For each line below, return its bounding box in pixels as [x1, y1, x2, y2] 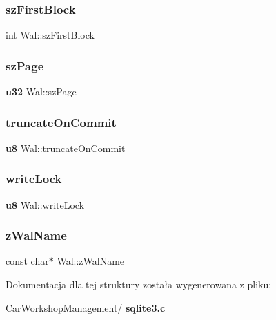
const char [6, 254, 49, 268]
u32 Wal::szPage [6, 84, 77, 99]
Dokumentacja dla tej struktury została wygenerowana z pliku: [6, 277, 272, 292]
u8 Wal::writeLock [6, 197, 85, 211]
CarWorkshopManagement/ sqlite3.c [6, 300, 166, 314]
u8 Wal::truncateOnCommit [6, 140, 126, 155]
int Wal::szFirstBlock [6, 28, 95, 42]
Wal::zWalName [57, 254, 125, 268]
